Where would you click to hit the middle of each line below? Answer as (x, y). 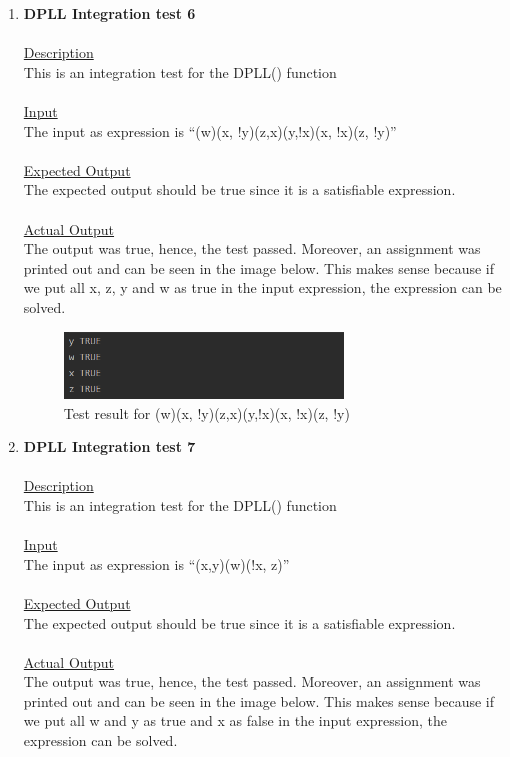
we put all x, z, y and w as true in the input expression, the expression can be (262, 287)
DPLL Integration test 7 (109, 446)
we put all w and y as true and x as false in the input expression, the (235, 720)
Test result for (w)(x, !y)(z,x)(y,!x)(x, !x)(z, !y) (206, 412)
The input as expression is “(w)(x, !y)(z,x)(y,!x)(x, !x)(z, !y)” (210, 130)
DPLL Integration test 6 (109, 13)
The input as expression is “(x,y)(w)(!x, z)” (156, 563)
